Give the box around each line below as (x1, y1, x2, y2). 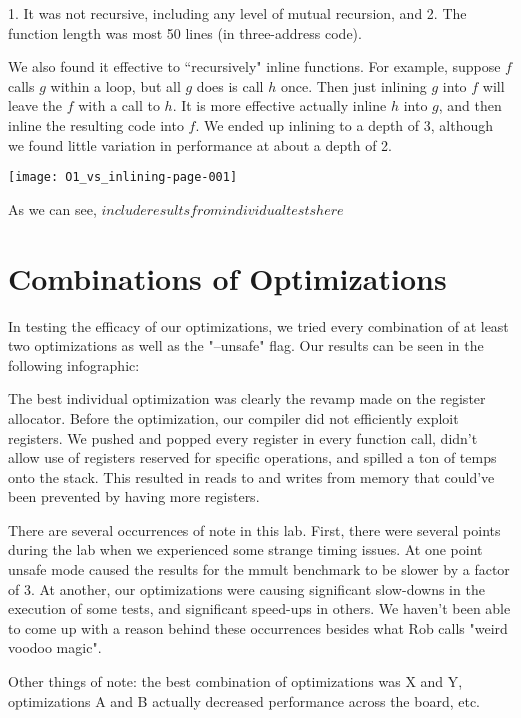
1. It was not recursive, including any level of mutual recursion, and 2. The (8, 3, 467, 23)
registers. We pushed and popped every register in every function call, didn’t (8, 427, 478, 448)
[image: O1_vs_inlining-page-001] (8, 170, 238, 185)
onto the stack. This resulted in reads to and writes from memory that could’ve (8, 466, 495, 487)
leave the (8, 95, 63, 116)
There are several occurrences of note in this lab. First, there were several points (8, 519, 501, 540)
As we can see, (8, 198, 97, 219)
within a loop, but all (50, 75, 181, 96)
